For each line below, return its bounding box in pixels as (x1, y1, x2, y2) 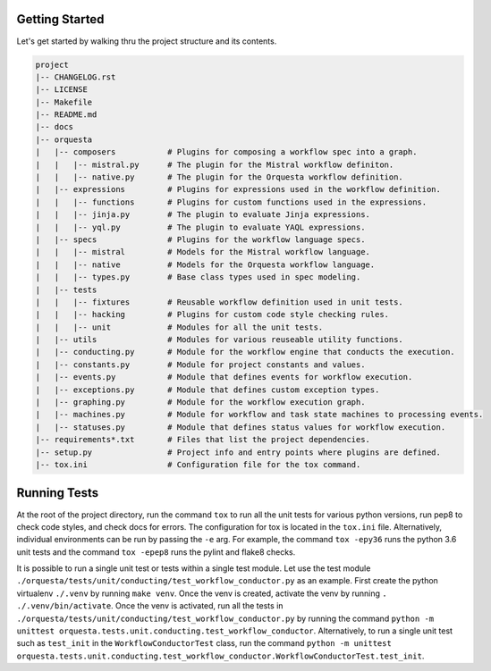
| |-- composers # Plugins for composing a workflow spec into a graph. (35, 147, 418, 157)
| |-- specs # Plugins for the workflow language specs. (35, 234, 366, 245)
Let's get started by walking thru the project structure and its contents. (16, 36, 277, 46)
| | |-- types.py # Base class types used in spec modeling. (35, 273, 361, 282)
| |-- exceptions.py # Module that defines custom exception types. (35, 384, 380, 395)
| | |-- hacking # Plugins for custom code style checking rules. (35, 309, 389, 320)
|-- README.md (35, 110, 97, 120)
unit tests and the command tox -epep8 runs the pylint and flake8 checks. (16, 546, 296, 558)
